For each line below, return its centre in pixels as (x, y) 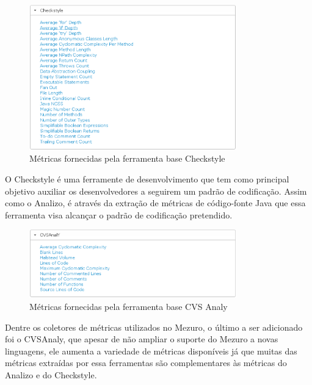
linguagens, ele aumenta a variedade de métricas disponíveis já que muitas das (151, 351)
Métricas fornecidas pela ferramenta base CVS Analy (129, 306)
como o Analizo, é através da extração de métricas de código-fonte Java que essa (155, 203)
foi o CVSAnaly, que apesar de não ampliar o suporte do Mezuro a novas (142, 339)
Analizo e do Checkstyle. (51, 374)
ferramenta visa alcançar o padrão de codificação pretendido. (119, 214)
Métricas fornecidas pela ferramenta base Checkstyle (127, 158)
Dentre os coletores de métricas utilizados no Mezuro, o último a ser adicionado (154, 327)
